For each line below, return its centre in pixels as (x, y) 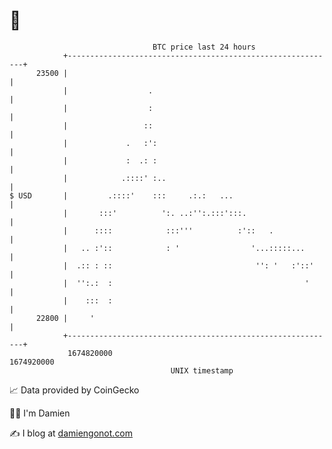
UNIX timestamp (202, 370)
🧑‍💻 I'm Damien (40, 413)
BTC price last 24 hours (204, 47)
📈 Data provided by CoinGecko (74, 390)
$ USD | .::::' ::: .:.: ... (121, 195)
